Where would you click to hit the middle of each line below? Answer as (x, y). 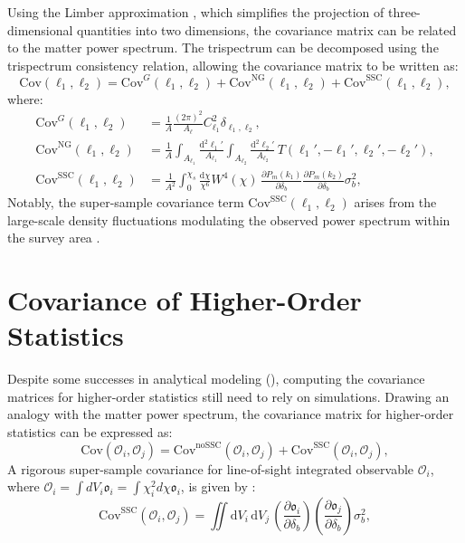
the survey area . (54, 238)
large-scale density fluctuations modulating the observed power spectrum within (229, 219)
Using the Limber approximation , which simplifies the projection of (196, 12)
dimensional (40, 29)
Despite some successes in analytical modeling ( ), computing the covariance (216, 379)
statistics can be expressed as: (90, 431)
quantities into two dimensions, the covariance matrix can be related (267, 29)
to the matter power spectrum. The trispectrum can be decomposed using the (223, 48)
